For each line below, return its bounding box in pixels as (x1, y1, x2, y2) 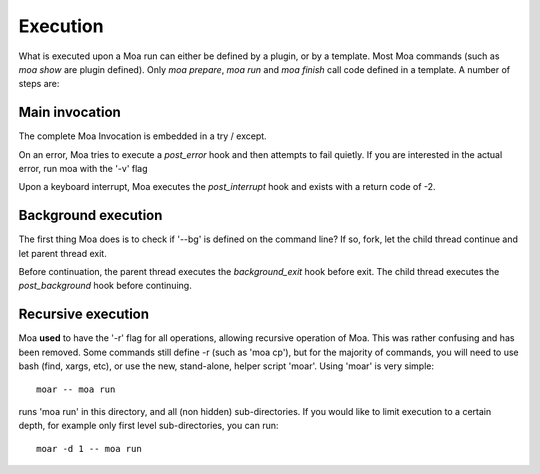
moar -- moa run (36, 383, 116, 395)
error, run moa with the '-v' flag (18, 163, 149, 175)
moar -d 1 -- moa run (36, 443, 142, 454)
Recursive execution (18, 306, 150, 323)
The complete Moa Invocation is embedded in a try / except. (18, 130, 267, 142)
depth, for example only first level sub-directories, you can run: (18, 420, 279, 432)
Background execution (18, 207, 163, 224)
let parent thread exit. (18, 247, 107, 259)
